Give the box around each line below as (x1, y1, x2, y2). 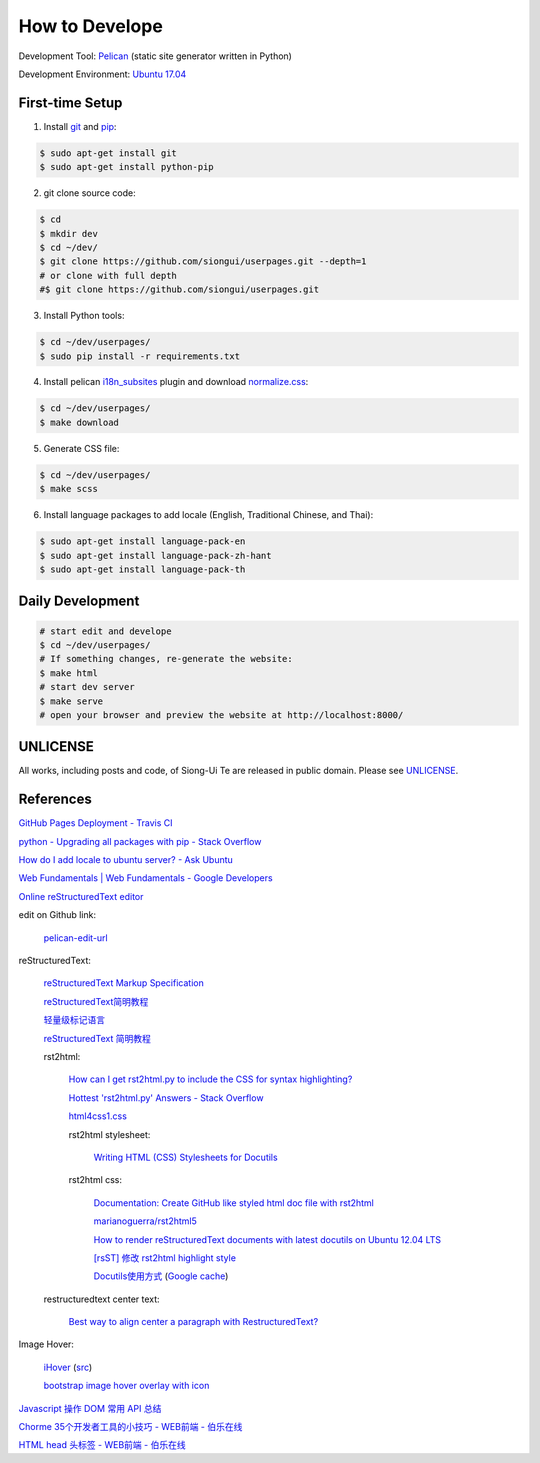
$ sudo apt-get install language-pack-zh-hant (39, 550, 272, 561)
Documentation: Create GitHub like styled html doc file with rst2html (93, 1196, 375, 1209)
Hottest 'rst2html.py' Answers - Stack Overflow (68, 1091, 264, 1104)
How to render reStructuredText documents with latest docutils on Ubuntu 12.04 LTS (93, 1233, 442, 1245)
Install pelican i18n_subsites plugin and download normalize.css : (43, 376, 309, 388)
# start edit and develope (39, 625, 172, 637)
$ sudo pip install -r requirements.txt (39, 350, 240, 362)
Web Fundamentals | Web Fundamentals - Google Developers (18, 872, 274, 884)
